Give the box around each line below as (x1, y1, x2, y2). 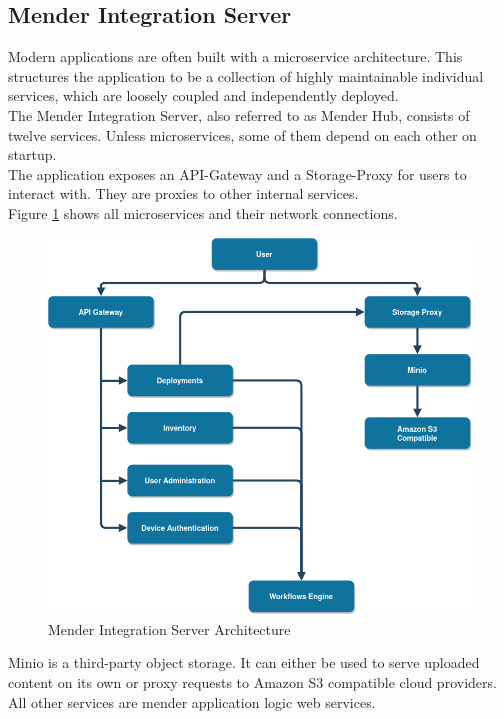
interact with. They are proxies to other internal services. (8, 183, 359, 204)
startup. (8, 144, 57, 165)
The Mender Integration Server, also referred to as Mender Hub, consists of (8, 104, 470, 125)
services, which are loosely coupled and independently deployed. (8, 85, 399, 106)
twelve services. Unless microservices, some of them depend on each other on (8, 124, 477, 145)
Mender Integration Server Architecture (48, 618, 291, 639)
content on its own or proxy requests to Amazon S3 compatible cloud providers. (8, 671, 497, 692)
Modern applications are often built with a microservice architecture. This (8, 46, 463, 67)
